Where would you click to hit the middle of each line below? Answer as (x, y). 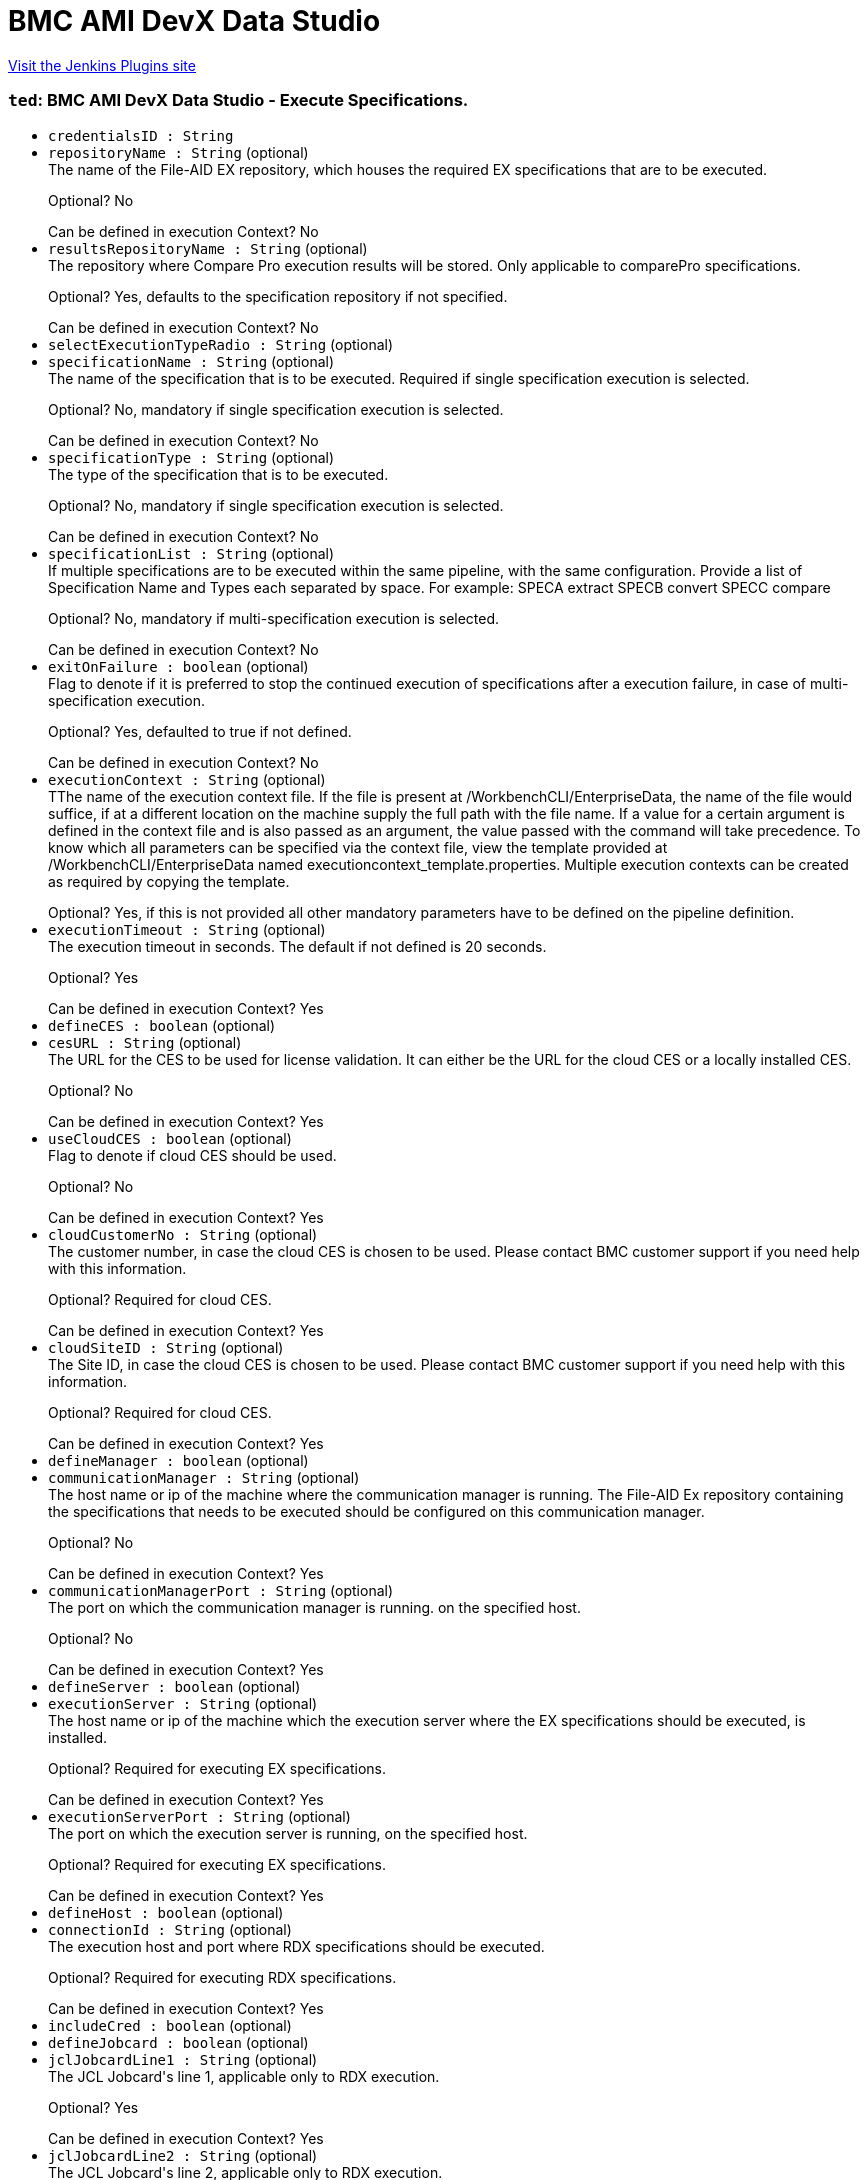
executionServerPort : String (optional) (199, 1816)
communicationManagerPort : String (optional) (221, 1590)
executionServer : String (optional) (183, 1703)
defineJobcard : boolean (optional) (178, 2042)
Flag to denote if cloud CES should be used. (192, 1155)
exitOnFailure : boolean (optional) (178, 666)
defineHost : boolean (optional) (166, 1912)
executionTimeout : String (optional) (187, 929)
